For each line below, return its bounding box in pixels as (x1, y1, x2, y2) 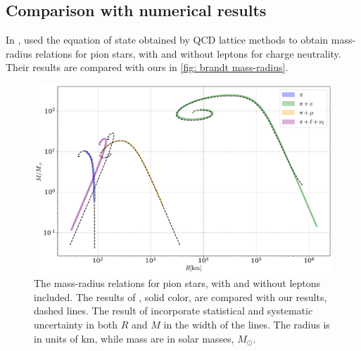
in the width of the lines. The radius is (163, 317, 330, 331)
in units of (34, 331, 78, 345)
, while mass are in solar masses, (94, 331, 234, 345)
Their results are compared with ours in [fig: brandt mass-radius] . (6, 60, 289, 75)
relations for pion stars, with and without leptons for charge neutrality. (35, 46, 341, 60)
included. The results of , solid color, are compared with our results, (34, 289, 327, 304)
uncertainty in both (34, 317, 118, 331)
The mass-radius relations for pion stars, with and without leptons (34, 276, 321, 291)
